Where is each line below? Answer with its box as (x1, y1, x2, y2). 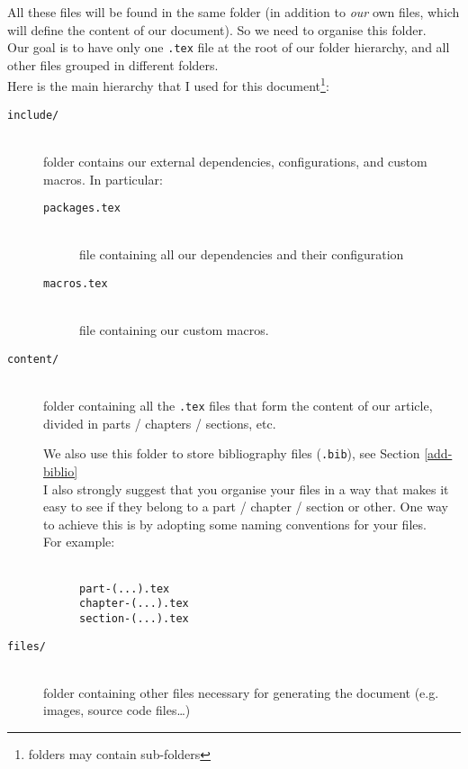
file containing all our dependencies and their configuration (79, 245, 404, 264)
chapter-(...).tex (79, 597, 189, 611)
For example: (43, 532, 115, 551)
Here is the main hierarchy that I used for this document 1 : (7, 74, 329, 95)
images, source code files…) (43, 701, 191, 719)
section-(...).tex (79, 611, 189, 625)
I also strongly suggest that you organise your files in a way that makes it (43, 479, 449, 498)
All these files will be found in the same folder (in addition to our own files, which (7, 3, 460, 21)
